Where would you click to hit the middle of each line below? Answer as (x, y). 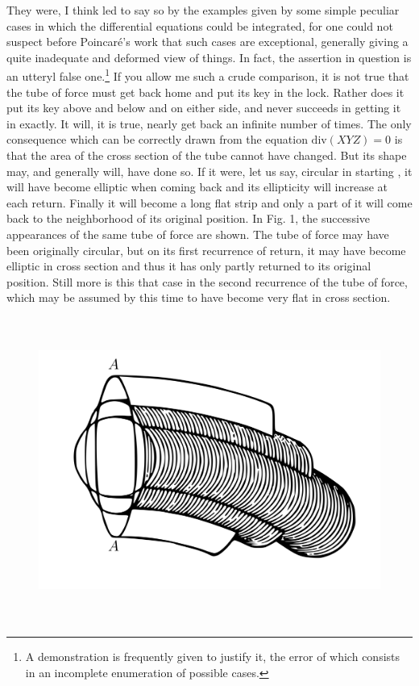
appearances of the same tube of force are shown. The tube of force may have (198, 234)
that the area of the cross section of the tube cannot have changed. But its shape (207, 155)
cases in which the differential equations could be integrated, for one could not (200, 25)
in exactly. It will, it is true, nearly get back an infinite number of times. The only (209, 123)
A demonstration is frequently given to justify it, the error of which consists (213, 657)
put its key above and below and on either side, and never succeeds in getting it (204, 108)
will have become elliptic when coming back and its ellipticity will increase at (197, 187)
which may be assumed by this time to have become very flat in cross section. (199, 297)
